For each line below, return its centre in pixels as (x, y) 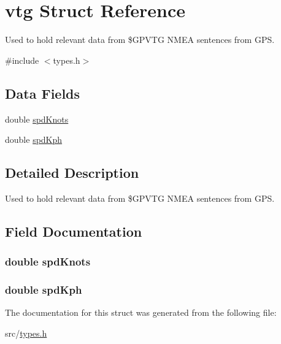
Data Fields (43, 93)
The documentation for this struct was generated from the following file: (141, 312)
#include (22, 60)
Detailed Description (72, 173)
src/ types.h (26, 333)
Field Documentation (74, 231)
